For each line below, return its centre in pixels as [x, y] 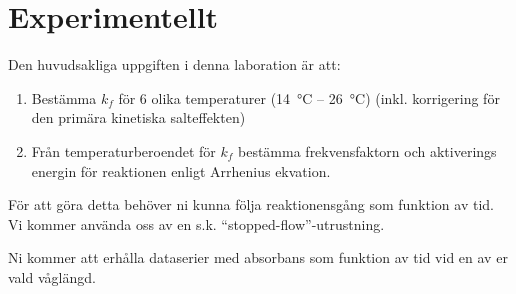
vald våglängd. [52, 276]
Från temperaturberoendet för [123, 150]
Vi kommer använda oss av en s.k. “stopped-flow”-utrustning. [196, 223]
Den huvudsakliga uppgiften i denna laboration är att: [174, 64]
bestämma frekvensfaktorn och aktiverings [367, 150]
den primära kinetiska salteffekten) [138, 117]
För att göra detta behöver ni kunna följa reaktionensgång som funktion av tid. [251, 204]
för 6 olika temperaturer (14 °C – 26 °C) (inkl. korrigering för [309, 97]
